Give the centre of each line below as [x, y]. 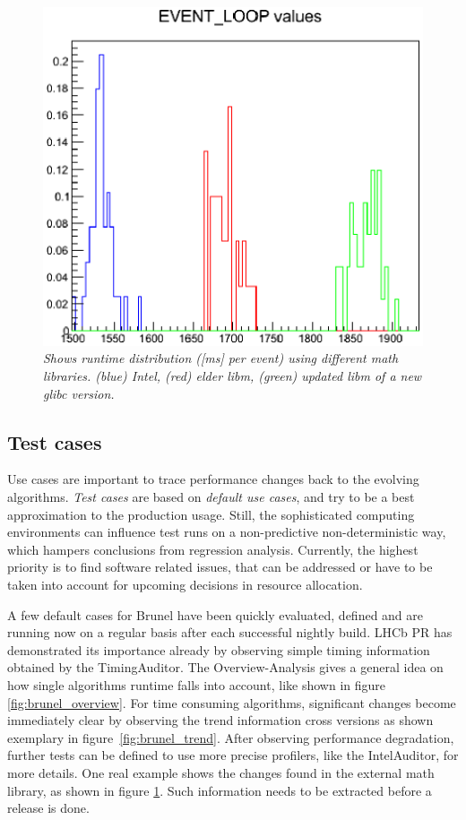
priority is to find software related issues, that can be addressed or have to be [220, 567]
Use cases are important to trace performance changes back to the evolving [213, 479]
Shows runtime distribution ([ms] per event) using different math [221, 358]
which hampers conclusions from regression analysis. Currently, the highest [213, 549]
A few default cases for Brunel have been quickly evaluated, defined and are [216, 614]
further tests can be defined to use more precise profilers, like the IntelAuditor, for [233, 755]
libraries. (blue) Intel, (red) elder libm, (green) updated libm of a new [233, 376]
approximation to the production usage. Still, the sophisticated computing [211, 514]
